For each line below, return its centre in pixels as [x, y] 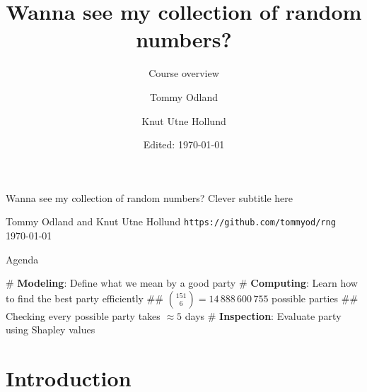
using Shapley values [51, 329]
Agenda [22, 259]
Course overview [184, 73]
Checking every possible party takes [83, 315]
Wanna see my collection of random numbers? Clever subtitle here [149, 197]
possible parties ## [315, 298]
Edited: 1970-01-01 [184, 144]
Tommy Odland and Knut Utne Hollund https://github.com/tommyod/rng [171, 221]
